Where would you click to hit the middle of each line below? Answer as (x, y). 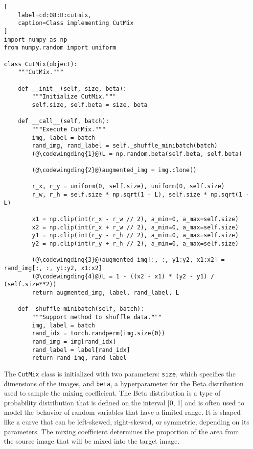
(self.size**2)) (30, 285)
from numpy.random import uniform (60, 48)
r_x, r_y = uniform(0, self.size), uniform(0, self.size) (128, 187)
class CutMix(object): (41, 64)
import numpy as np (35, 39)
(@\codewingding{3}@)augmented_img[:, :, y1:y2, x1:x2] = (128, 260)
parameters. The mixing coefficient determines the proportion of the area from (122, 431)
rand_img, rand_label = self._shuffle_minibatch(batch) (125, 146)
